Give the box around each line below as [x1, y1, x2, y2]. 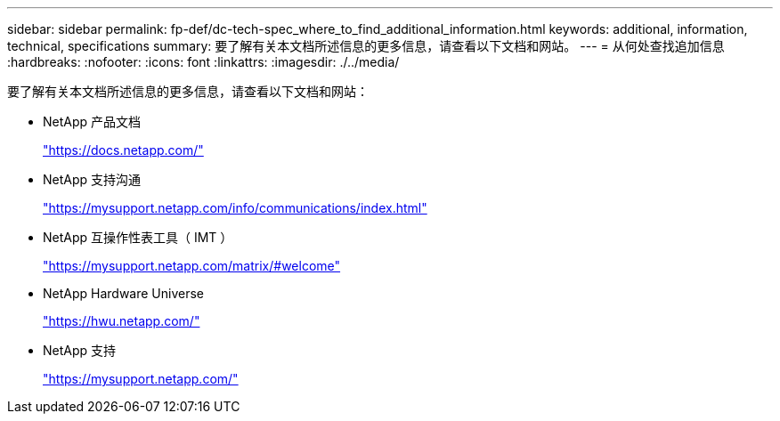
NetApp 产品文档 [43, 114, 142, 129]
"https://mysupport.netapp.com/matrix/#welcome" [43, 258, 341, 273]
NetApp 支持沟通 [43, 172, 142, 187]
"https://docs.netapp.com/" [43, 142, 204, 158]
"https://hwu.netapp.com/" [43, 313, 200, 328]
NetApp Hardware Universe [43, 286, 205, 301]
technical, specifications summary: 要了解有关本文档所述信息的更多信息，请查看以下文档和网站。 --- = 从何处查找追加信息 [7, 38, 725, 53]
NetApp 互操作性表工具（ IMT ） [43, 230, 233, 245]
